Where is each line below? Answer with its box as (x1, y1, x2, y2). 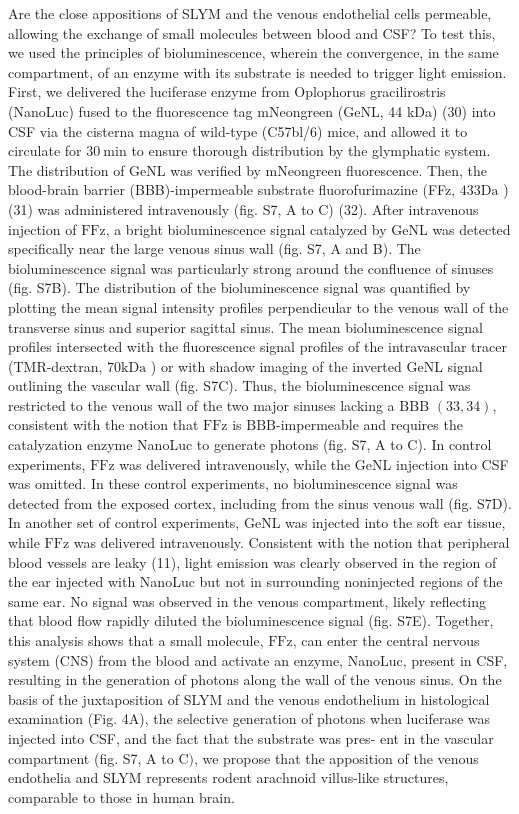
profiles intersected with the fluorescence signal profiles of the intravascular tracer (8, 336, 507, 357)
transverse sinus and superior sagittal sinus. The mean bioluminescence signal (8, 316, 483, 337)
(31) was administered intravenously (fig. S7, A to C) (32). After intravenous (8, 198, 479, 219)
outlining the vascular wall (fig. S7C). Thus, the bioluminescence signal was (8, 375, 471, 396)
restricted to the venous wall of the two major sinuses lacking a (8, 394, 395, 415)
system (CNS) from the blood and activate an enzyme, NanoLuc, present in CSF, (8, 649, 508, 670)
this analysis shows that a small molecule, (8, 630, 264, 650)
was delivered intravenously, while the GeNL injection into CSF (119, 453, 509, 474)
